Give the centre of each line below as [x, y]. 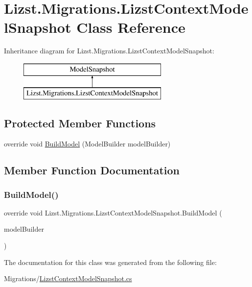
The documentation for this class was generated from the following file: [110, 262]
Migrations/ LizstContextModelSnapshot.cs [68, 278]
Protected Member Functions [80, 123]
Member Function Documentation [92, 170]
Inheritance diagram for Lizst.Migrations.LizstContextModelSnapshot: [109, 51]
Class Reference [131, 27]
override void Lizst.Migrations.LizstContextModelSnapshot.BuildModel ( [113, 212]
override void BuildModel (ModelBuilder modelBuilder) [87, 144]
